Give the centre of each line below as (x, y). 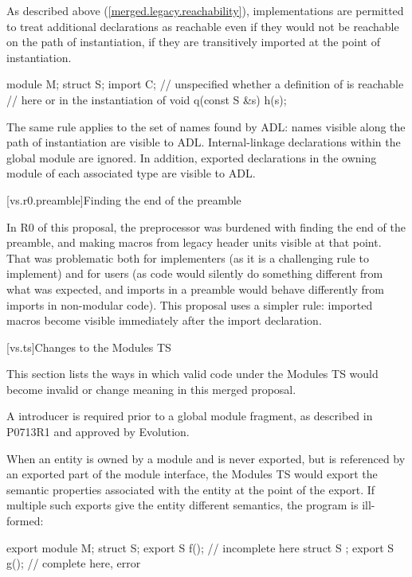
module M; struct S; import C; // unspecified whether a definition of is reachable (205, 84)
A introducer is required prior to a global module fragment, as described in (190, 416)
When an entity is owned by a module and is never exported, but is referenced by (206, 458)
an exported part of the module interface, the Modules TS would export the (192, 474)
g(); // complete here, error (74, 563)
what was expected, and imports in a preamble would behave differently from (195, 288)
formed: (25, 521)
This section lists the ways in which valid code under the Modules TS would (192, 374)
